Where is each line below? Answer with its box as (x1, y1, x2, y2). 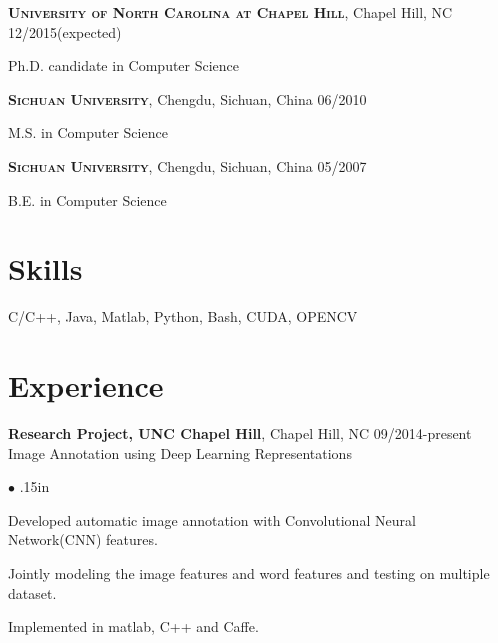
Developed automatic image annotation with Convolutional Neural (8, 509, 416, 530)
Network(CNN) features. (8, 529, 158, 550)
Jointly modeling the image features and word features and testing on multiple (8, 562, 490, 583)
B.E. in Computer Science (8, 189, 167, 210)
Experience (8, 365, 164, 406)
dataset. (8, 582, 57, 603)
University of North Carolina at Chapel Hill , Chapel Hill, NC (8, 2, 453, 22)
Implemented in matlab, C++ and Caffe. (8, 616, 259, 637)
